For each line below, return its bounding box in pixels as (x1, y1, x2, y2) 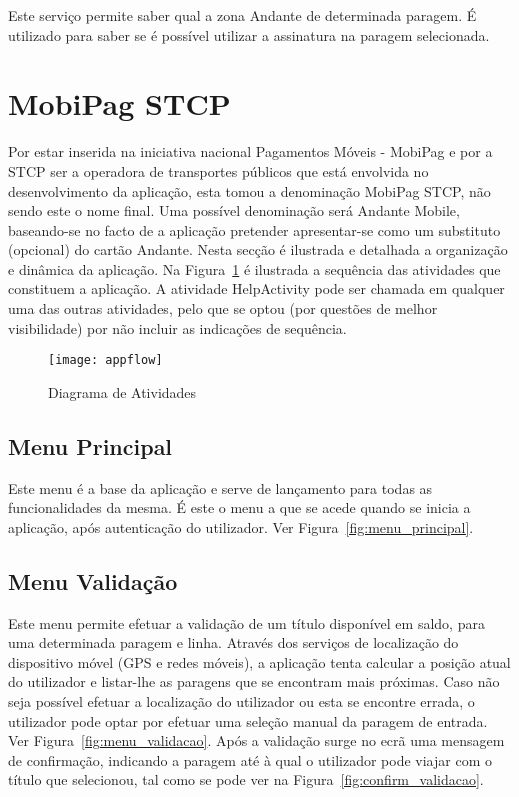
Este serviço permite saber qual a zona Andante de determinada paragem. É (8, 5, 477, 25)
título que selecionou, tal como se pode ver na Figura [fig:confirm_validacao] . (8, 769, 484, 790)
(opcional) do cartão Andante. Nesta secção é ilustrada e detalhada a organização (8, 239, 508, 260)
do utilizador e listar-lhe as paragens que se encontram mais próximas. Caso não (8, 671, 500, 692)
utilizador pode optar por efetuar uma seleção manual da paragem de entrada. (8, 710, 488, 731)
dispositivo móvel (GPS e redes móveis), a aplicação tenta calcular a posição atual (8, 651, 511, 672)
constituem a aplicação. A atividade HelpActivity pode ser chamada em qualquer (8, 278, 505, 299)
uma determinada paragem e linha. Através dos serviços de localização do (8, 632, 459, 653)
